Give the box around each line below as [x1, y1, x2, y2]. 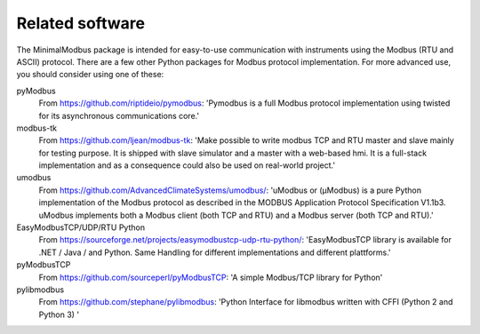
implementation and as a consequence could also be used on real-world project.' [38, 160, 336, 171]
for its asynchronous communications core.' [38, 110, 200, 121]
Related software [16, 13, 146, 33]
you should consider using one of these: [16, 69, 164, 80]
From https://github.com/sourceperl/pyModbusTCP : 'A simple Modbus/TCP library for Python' [38, 272, 383, 282]
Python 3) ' [38, 309, 80, 320]
